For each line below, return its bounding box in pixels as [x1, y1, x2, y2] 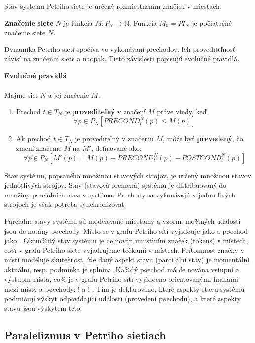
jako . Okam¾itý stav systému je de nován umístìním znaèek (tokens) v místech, [4, 235, 248, 245]
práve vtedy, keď [157, 106, 207, 116]
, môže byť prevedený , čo [163, 133, 243, 144]
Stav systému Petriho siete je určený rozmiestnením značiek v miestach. [4, 1, 221, 11]
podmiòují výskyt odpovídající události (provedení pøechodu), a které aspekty [4, 293, 241, 303]
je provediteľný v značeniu [74, 133, 154, 144]
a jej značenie [48, 90, 89, 100]
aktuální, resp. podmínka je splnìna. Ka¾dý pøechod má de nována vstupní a [4, 264, 239, 274]
